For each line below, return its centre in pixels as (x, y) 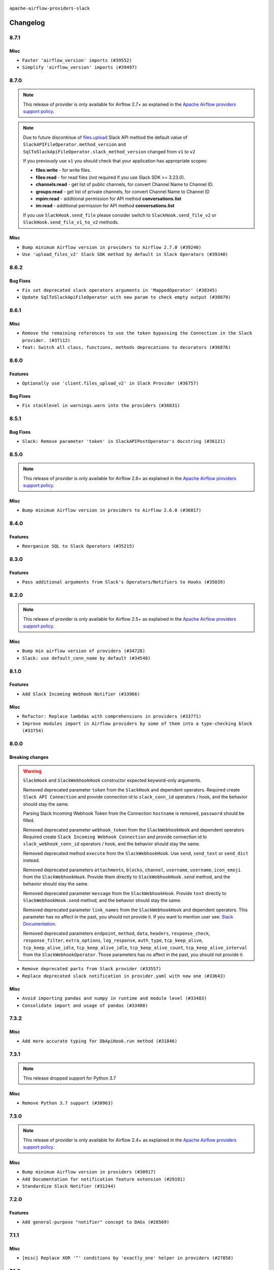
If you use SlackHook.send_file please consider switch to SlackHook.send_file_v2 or (120, 215)
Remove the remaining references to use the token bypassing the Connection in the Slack (137, 333)
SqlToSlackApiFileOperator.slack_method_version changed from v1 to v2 (109, 151)
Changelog (27, 23)
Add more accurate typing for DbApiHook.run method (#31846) (100, 1041)
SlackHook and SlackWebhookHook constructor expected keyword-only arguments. (112, 780)
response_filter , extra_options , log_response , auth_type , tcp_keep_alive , (113, 940)
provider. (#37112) (46, 340)
